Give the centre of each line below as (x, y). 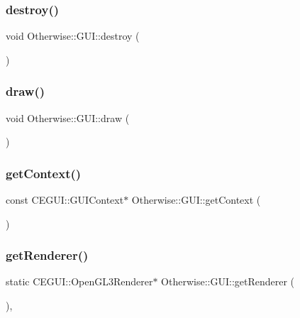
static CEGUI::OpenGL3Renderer (79, 281)
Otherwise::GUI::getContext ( (196, 200)
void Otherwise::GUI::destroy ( (73, 36)
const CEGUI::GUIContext (65, 200)
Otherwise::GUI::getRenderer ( (228, 281)
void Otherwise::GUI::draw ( (68, 117)
